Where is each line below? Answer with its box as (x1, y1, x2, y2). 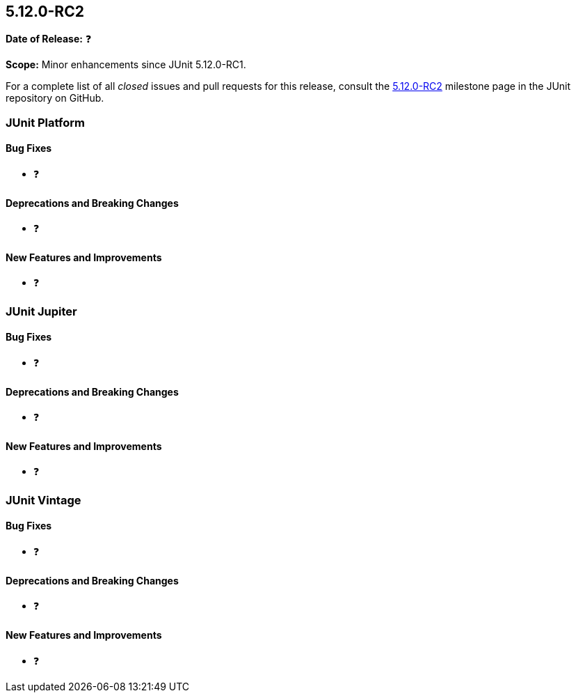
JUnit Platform (6, 115, 85, 130)
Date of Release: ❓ (6, 33, 92, 45)
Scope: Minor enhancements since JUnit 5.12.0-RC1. (6, 59, 246, 71)
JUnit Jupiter (6, 304, 77, 318)
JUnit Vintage (6, 493, 81, 507)
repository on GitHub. (6, 92, 104, 104)
